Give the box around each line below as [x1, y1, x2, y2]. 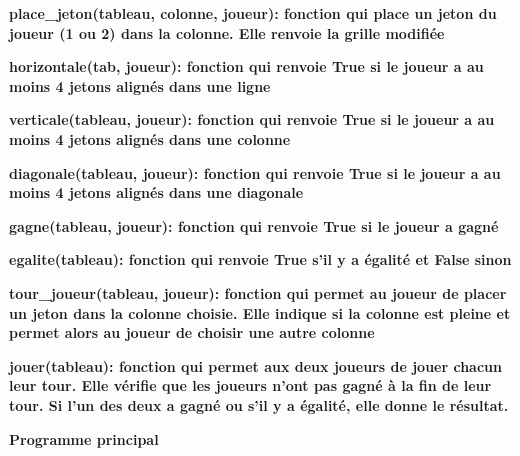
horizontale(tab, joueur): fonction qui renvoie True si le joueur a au [9, 56, 484, 77]
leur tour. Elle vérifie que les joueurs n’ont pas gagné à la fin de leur [9, 375, 492, 396]
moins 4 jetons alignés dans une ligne [9, 75, 271, 96]
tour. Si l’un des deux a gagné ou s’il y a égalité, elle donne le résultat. [9, 394, 509, 415]
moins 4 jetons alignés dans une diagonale [9, 182, 304, 203]
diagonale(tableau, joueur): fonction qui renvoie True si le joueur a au [9, 162, 501, 183]
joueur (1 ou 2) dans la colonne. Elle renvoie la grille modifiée [9, 22, 445, 43]
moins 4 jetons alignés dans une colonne [9, 128, 291, 149]
